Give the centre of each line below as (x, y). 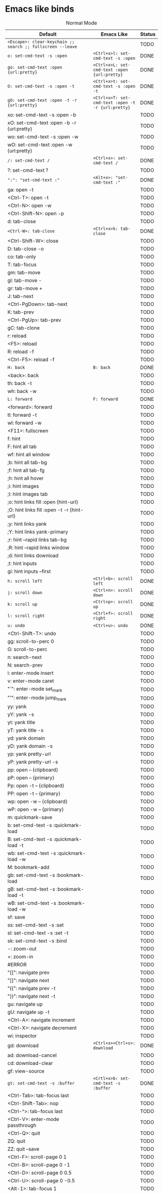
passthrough (22, 1125)
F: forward (106, 399)
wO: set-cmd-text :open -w (40, 145)
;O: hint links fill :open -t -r (38, 510)
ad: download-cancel (32, 1055)
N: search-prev (25, 665)
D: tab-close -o (26, 248)
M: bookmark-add (28, 867)
